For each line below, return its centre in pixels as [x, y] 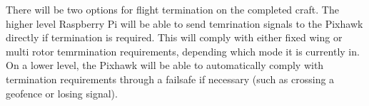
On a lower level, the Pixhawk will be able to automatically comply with [165, 65]
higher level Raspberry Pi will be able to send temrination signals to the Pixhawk [184, 23]
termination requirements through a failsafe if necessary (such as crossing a [170, 79]
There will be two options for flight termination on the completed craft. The [172, 9]
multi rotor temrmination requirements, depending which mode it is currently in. [183, 51]
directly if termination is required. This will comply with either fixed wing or [174, 37]
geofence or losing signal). [62, 93]
